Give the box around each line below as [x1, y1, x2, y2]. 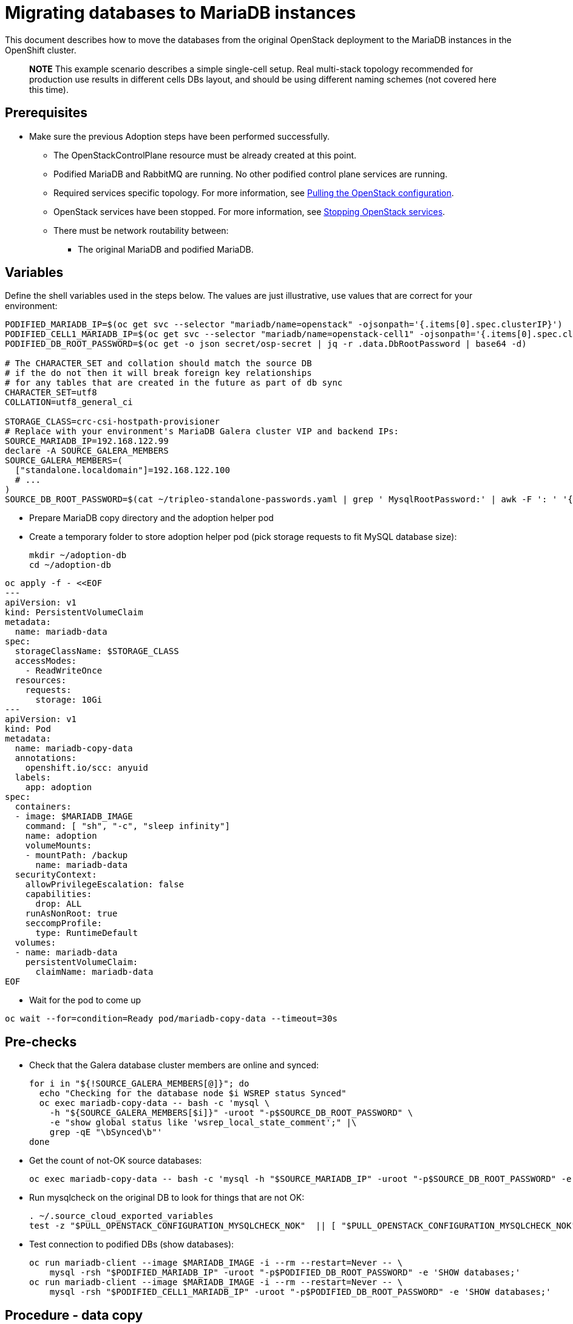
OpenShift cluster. [5, 44, 76, 55]
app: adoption [25, 782, 92, 793]
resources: [15, 675, 67, 686]
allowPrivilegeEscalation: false [25, 879, 185, 890]
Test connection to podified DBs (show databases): [29, 1239, 234, 1250]
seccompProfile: [25, 918, 103, 929]
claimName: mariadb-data [35, 967, 154, 977]
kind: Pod [5, 724, 51, 734]
